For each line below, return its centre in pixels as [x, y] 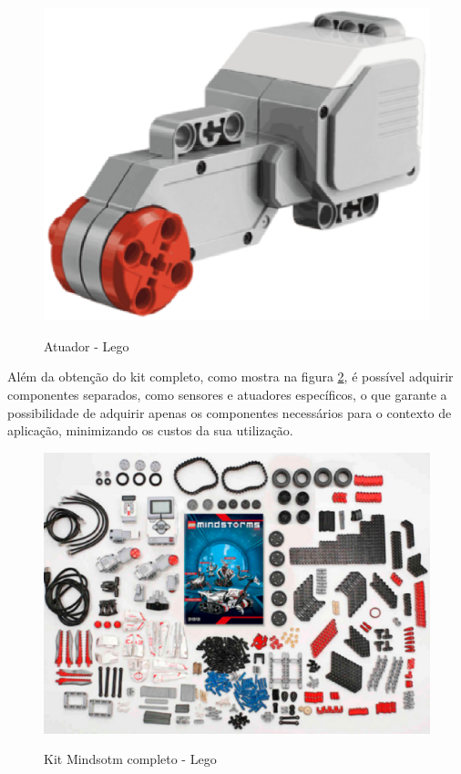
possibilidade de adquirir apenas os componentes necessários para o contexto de [230, 412]
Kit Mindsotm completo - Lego [130, 759]
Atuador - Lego [87, 345]
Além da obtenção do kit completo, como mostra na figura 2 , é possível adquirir [230, 377]
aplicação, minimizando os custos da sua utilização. [150, 430]
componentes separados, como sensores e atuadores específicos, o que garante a [227, 394]
